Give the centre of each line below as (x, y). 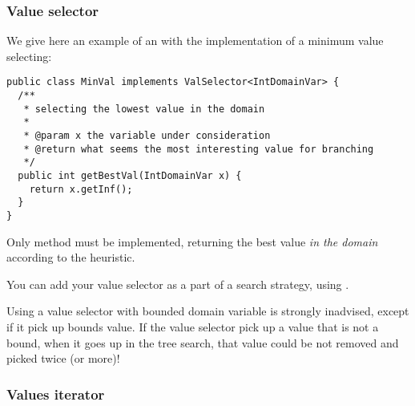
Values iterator (56, 394)
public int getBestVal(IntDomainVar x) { (130, 176)
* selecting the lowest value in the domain (144, 109)
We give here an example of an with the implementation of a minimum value (195, 41)
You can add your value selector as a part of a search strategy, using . (178, 284)
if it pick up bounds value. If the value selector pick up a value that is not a (193, 327)
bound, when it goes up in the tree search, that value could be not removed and (203, 342)
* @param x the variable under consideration (147, 136)
